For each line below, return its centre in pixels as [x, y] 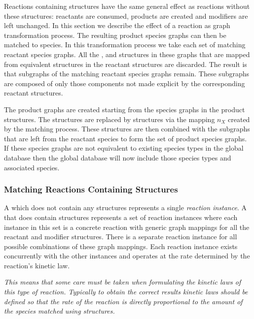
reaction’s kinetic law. [37, 265]
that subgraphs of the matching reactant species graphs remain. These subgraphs [127, 74]
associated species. [32, 167]
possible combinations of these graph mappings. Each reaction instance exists [121, 246]
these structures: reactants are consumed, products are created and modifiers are [126, 16]
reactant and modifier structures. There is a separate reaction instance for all [121, 237]
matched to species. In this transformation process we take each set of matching [125, 45]
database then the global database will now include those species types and [118, 157]
